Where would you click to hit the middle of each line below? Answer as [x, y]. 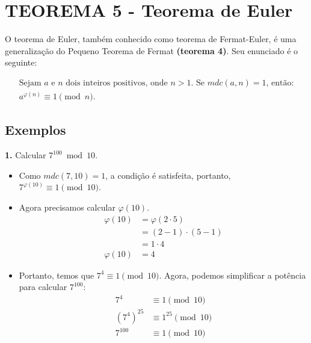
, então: [280, 83]
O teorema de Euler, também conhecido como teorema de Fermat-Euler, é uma [151, 39]
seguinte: [21, 62]
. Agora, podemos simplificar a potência [232, 275]
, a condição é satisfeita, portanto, [168, 175]
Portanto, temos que [57, 275]
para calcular [43, 287]
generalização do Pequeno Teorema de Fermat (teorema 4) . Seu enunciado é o [152, 50]
